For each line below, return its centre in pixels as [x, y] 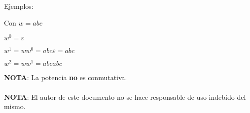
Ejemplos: [19, 6]
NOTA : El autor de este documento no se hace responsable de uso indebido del [125, 97]
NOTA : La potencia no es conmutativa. [66, 77]
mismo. [15, 106]
